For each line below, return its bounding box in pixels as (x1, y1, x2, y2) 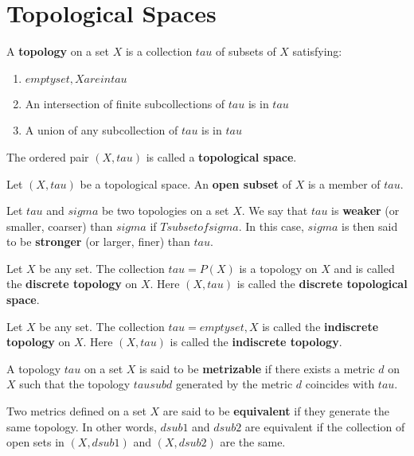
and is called (334, 259, 395, 276)
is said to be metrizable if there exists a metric (139, 360, 375, 376)
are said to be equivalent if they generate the (162, 403, 390, 419)
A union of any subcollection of (25, 122, 178, 138)
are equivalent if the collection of (244, 418, 405, 435)
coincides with (305, 376, 375, 392)
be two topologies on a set (101, 202, 229, 219)
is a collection (125, 43, 193, 60)
